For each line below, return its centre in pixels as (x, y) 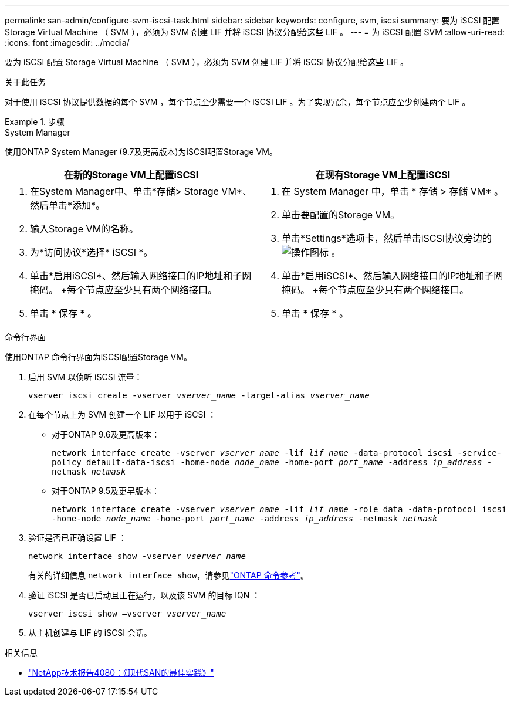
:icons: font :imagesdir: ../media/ (67, 43)
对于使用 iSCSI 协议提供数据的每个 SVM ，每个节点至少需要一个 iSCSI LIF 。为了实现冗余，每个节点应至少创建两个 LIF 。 (238, 102)
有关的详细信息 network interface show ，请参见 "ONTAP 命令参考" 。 (169, 575)
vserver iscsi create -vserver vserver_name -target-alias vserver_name (199, 395)
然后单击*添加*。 (68, 205)
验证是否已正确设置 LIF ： (77, 538)
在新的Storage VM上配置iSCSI (131, 175)
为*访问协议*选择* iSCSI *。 (92, 252)
